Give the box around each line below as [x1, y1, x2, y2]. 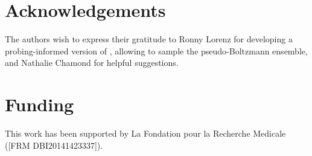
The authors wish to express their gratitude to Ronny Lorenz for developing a [5, 33, 293, 45]
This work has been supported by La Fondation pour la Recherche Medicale [5, 127, 286, 140]
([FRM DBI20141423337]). [5, 138, 103, 151]
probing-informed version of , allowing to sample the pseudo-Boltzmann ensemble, [5, 44, 308, 57]
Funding [5, 92, 74, 117]
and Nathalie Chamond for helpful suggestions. [5, 56, 179, 69]
